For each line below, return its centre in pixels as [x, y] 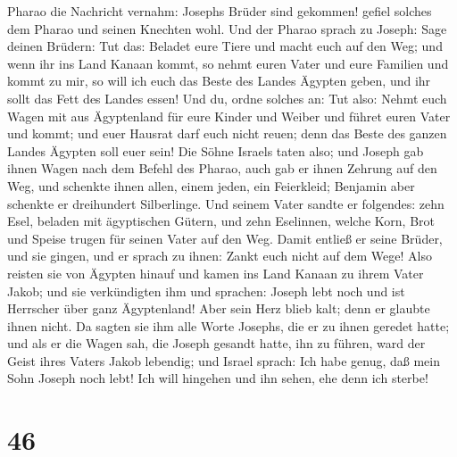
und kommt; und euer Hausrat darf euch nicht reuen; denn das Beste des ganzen [227, 133]
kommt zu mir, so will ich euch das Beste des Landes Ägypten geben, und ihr [219, 81]
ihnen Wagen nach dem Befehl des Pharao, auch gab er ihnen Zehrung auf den [222, 168]
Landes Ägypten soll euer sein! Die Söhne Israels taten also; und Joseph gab [216, 150]
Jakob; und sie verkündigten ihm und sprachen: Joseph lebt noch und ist [206, 291]
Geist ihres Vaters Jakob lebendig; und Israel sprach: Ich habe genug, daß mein [224, 360]
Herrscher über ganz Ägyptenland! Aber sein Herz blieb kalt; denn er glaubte [219, 308]
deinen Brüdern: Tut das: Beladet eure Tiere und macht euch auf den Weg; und [225, 46]
